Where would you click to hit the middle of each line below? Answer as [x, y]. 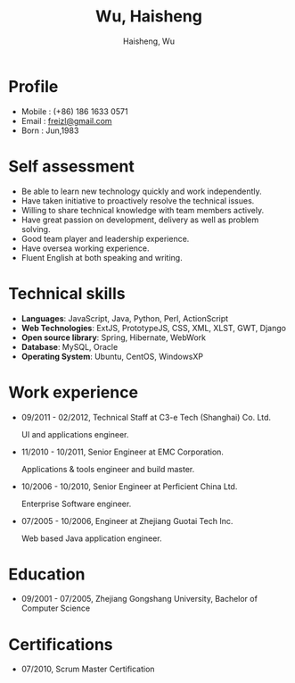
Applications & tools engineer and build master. [108, 469]
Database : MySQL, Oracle [70, 346]
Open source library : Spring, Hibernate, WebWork [114, 337]
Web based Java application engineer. [91, 538]
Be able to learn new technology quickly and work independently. [141, 191]
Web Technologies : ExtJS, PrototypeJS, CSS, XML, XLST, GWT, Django [154, 328]
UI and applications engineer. [75, 434]
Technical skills [67, 293]
